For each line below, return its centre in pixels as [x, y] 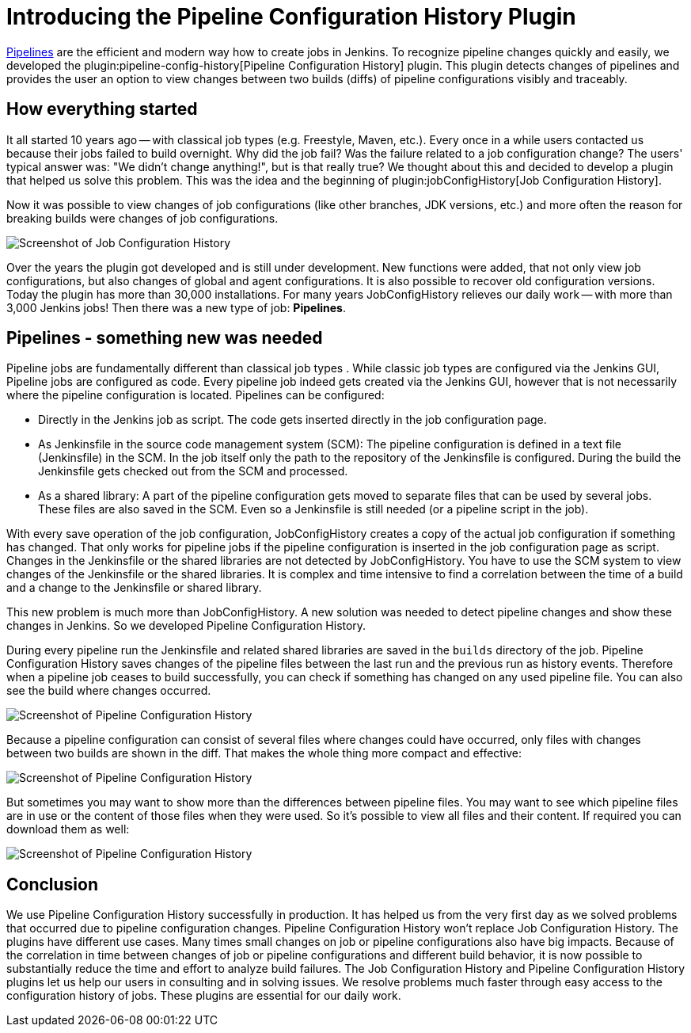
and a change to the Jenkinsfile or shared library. [134, 588]
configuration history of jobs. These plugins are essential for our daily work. [204, 996]
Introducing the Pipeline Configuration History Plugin [291, 17]
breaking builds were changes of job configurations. [142, 218]
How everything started [102, 109]
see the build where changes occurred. [109, 691]
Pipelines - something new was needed [165, 338]
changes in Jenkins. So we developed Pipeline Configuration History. [186, 626]
